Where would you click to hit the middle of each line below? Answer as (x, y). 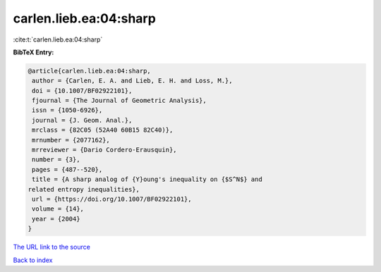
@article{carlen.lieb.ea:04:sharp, (89, 71)
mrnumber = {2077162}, (71, 140)
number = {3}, (56, 160)
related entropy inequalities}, (84, 189)
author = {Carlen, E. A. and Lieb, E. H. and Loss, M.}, (132, 81)
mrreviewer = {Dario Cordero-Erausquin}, (104, 150)
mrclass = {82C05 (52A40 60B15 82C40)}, (103, 130)
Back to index (33, 260)
